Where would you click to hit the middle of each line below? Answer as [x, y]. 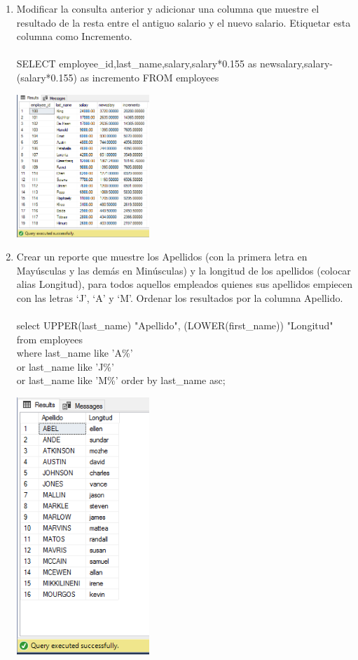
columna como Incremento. [74, 36]
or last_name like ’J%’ [65, 366]
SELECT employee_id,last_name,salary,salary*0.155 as [137, 64]
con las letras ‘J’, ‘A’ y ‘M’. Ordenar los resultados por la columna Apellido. [180, 297]
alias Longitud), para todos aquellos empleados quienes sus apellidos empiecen [184, 284]
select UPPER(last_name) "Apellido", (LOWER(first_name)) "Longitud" [175, 325]
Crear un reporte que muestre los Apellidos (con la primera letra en [162, 257]
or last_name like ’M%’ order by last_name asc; [121, 380]
